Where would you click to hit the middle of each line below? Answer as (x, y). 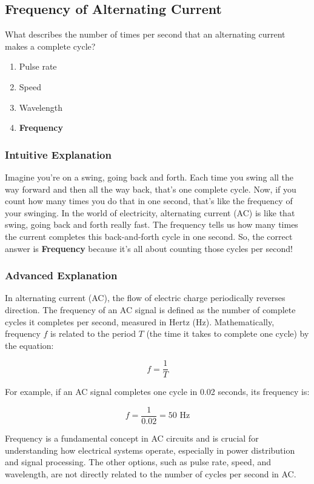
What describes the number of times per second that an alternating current (145, 34)
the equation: (29, 345)
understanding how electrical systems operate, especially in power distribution (150, 450)
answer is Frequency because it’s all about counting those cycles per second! (149, 248)
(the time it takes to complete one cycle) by (228, 333)
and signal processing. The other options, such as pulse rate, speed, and (138, 462)
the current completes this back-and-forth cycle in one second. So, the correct (149, 236)
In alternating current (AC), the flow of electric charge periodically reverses (145, 298)
